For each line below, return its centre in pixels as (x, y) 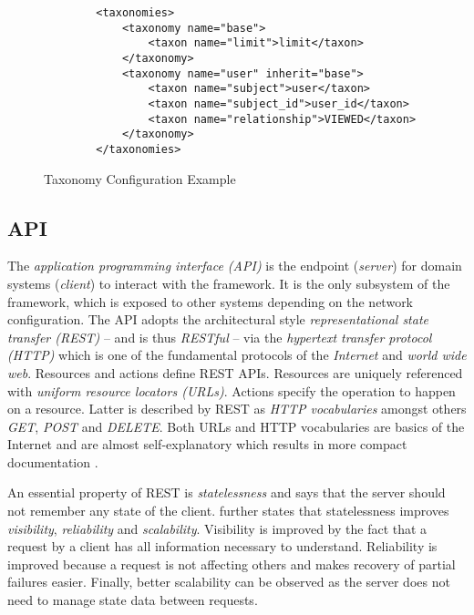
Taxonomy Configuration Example (140, 178)
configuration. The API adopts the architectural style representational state (218, 319)
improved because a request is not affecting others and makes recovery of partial (232, 564)
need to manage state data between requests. (133, 600)
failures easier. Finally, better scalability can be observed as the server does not (229, 582)
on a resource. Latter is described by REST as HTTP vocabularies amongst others (237, 409)
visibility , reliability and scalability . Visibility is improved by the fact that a (217, 528)
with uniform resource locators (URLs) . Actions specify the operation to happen (232, 390)
